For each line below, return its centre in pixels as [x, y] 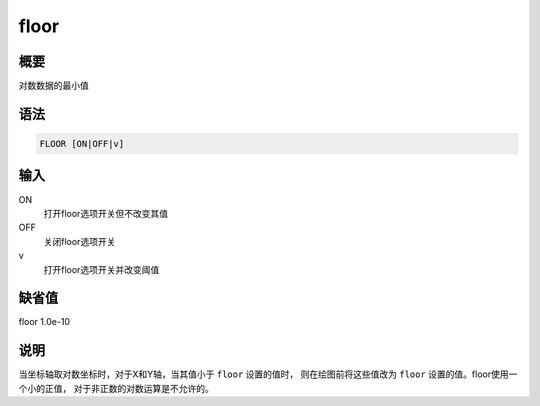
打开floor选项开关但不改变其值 [106, 213]
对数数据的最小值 [53, 86]
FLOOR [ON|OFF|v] [82, 144]
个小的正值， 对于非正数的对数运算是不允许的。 [116, 388]
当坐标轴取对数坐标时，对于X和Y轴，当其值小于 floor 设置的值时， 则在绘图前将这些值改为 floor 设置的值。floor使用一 [268, 374]
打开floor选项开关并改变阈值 [101, 269]
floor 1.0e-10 [44, 322]
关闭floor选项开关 [79, 241]
